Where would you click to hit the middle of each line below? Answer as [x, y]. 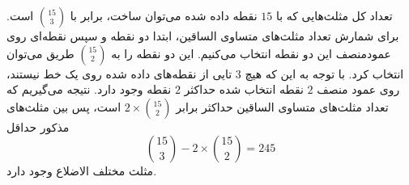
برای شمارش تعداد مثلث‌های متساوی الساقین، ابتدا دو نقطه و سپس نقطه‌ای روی [203, 36]
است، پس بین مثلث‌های [64, 106]
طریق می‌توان [40, 53]
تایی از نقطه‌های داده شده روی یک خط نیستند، [119, 73]
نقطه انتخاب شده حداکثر [244, 89]
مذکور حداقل [38, 126]
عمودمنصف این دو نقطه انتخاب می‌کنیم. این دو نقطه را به [251, 53]
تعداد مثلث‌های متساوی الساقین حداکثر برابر [282, 106]
